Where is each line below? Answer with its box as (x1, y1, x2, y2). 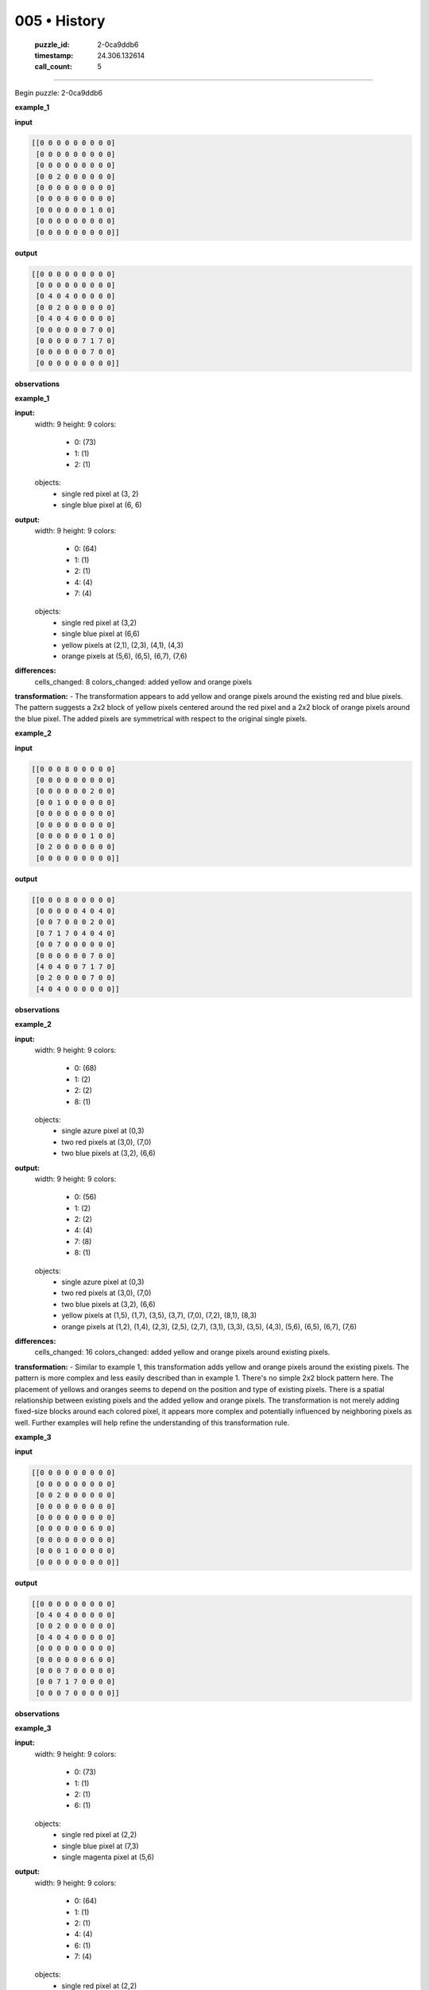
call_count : (34, 62, 73, 72)
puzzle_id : (34, 40, 70, 49)
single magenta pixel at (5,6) (61, 1851, 155, 1862)
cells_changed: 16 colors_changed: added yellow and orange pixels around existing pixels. (34, 1348, 330, 1357)
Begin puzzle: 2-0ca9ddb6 (14, 88, 103, 97)
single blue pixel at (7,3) (61, 1841, 139, 1851)
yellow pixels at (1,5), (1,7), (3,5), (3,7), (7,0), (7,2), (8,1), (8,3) (61, 1310, 257, 1321)
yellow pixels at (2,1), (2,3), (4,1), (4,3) (61, 640, 184, 650)
